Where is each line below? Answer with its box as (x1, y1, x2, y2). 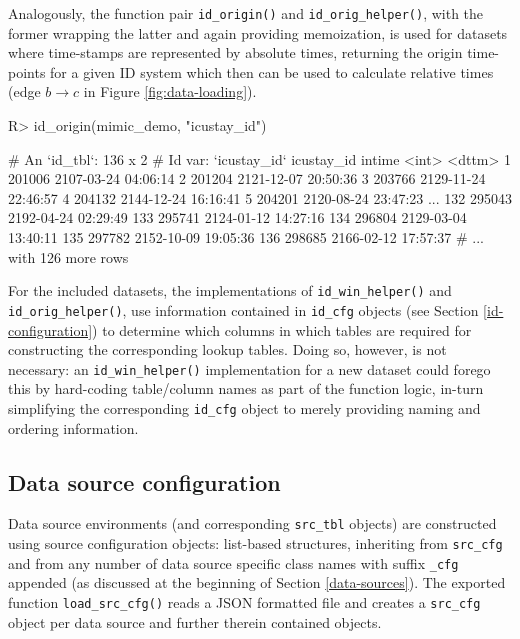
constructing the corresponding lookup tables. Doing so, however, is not (8, 339, 447, 360)
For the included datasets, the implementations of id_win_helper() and (8, 280, 452, 301)
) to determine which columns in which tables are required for (92, 319, 472, 340)
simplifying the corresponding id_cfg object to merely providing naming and (8, 397, 481, 418)
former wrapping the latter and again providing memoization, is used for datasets (8, 22, 508, 43)
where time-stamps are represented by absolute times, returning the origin (8, 42, 463, 63)
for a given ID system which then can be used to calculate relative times (50, 61, 494, 82)
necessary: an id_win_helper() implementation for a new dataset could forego (8, 358, 491, 379)
